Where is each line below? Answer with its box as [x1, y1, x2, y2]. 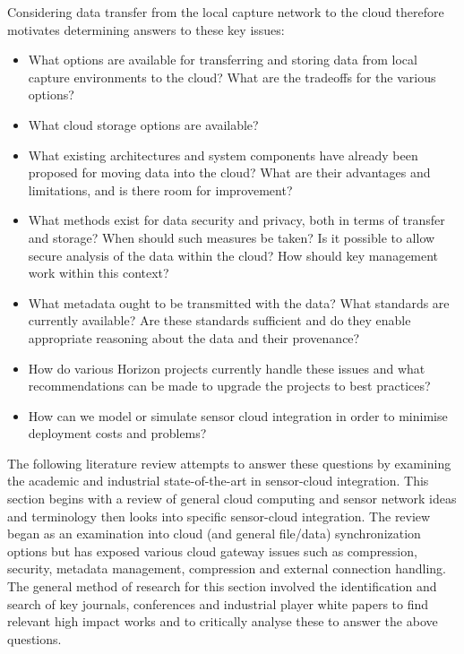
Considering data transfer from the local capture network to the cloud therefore [7, 3, 444, 21]
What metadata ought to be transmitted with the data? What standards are [28, 293, 450, 312]
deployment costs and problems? [28, 424, 207, 443]
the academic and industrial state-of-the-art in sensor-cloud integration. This [7, 471, 429, 490]
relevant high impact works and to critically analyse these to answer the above [7, 612, 438, 631]
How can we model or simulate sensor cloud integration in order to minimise [28, 406, 448, 425]
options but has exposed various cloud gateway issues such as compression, [7, 541, 417, 560]
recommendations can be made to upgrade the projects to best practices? [28, 376, 431, 395]
